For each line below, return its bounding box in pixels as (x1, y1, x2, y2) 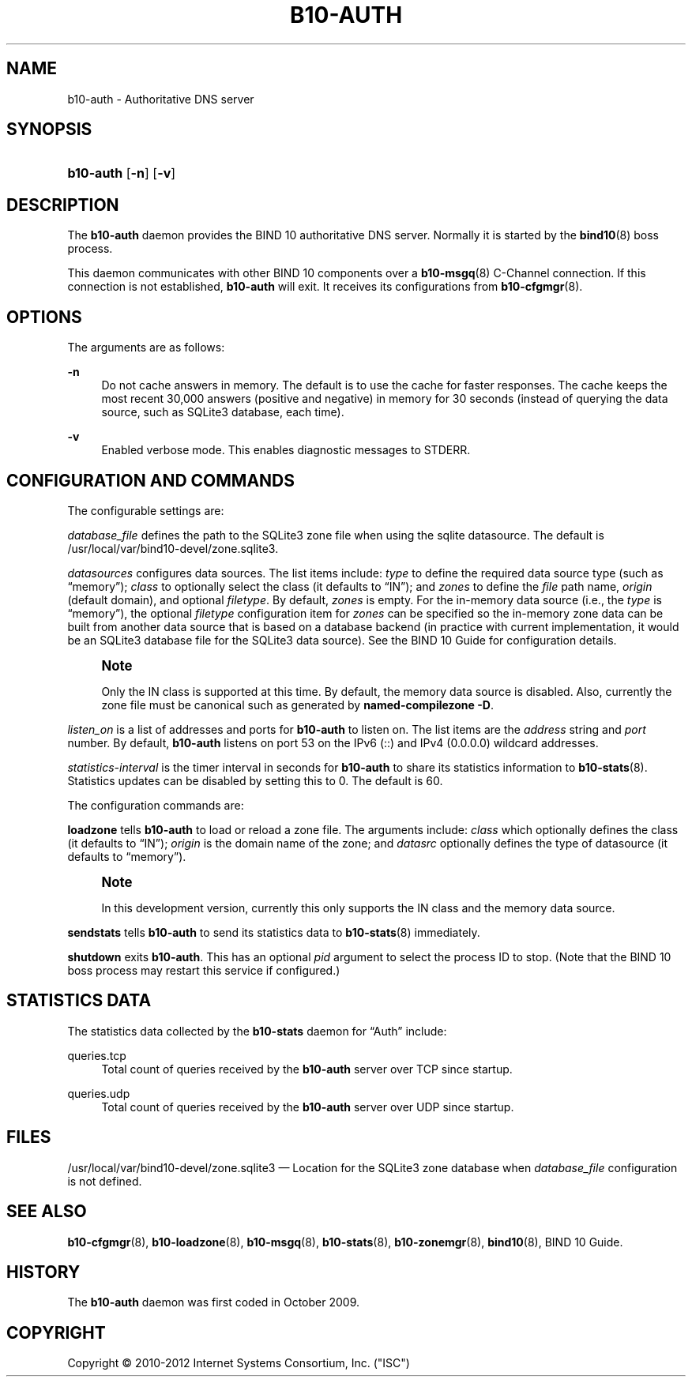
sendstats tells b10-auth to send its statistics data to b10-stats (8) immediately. (67, 925, 480, 939)
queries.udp (67, 1086, 130, 1100)
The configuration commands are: (67, 798, 244, 812)
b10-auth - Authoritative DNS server (67, 92, 254, 106)
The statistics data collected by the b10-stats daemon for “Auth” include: (67, 1024, 447, 1038)
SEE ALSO (6, 1201, 87, 1222)
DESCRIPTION (6, 194, 119, 215)
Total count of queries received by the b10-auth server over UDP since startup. (101, 1099, 514, 1114)
